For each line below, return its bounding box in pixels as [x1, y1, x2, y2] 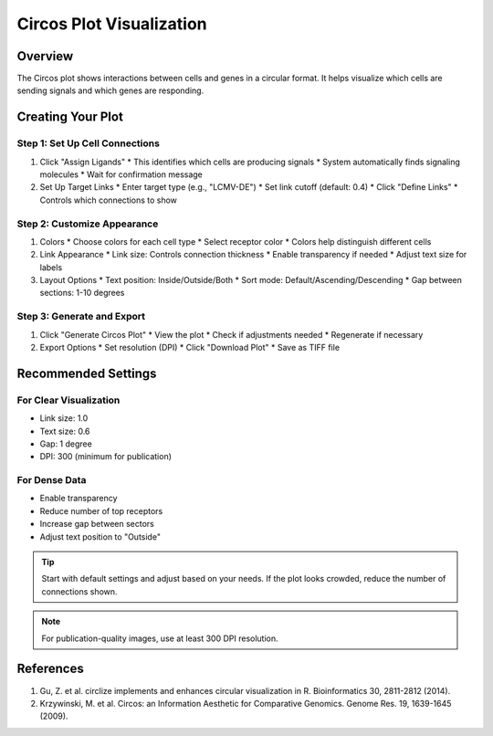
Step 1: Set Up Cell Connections [16, 137, 160, 150]
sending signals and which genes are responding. [16, 85, 205, 96]
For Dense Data [16, 474, 87, 487]
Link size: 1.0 [39, 413, 89, 424]
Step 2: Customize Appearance [16, 217, 159, 230]
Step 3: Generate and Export [16, 310, 146, 323]
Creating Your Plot [16, 110, 123, 125]
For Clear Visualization [16, 394, 121, 406]
